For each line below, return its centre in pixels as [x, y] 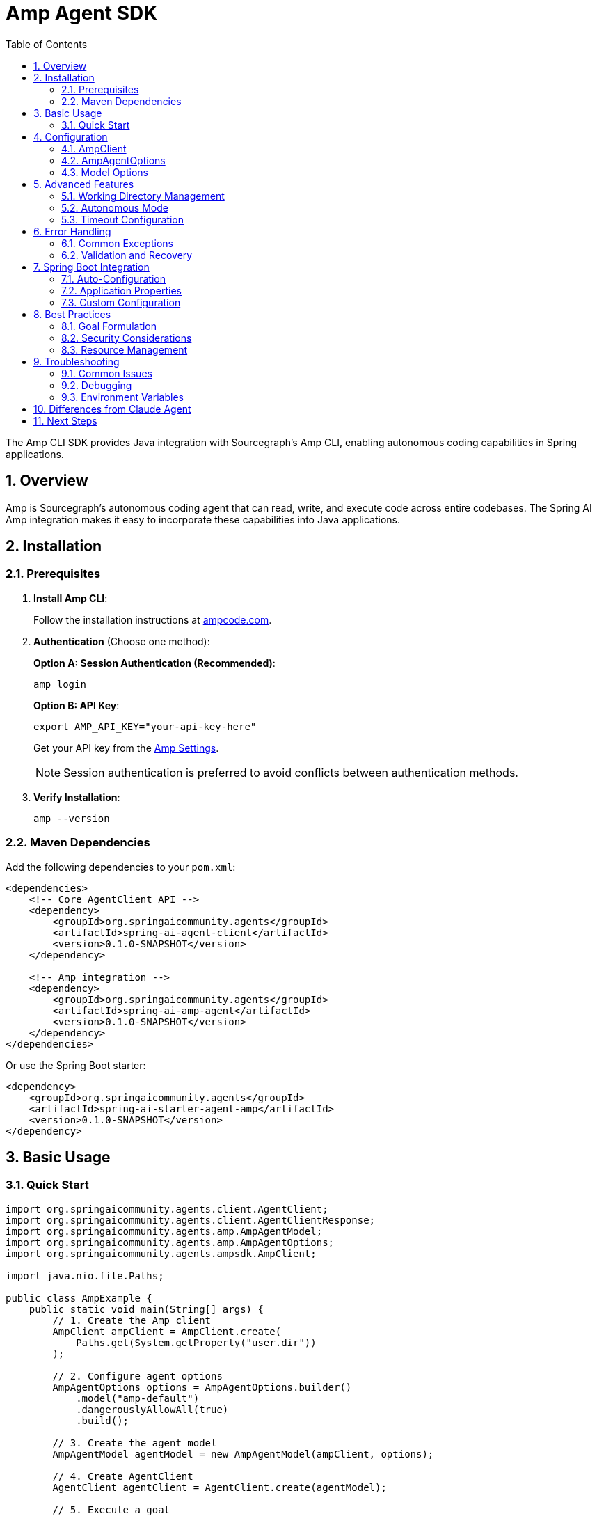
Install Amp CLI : [71, 598]
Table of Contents [47, 44]
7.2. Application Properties [121, 290]
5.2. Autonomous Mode [115, 207]
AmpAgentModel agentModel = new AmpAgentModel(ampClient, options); [243, 1454]
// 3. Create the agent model [135, 1443]
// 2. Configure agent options [137, 1376]
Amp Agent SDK [82, 13]
